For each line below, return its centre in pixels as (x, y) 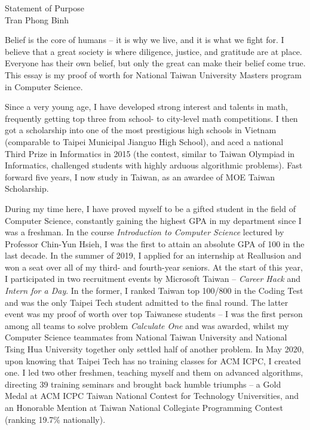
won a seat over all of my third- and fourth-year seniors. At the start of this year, (154, 267)
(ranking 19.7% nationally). (55, 419)
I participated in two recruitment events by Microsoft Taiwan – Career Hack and (153, 279)
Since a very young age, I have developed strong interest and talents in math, (146, 107)
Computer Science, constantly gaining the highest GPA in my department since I (153, 220)
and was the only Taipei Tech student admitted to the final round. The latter (147, 302)
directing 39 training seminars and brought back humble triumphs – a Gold (143, 384)
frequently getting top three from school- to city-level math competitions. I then (151, 118)
